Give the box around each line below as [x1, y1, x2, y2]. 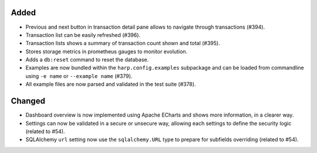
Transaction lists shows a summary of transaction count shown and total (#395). [25, 40, 220, 47]
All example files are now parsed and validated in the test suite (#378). [25, 81, 196, 88]
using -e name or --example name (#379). [25, 72, 133, 79]
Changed [11, 96, 45, 106]
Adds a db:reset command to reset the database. [25, 56, 149, 63]
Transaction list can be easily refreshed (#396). [25, 31, 141, 38]
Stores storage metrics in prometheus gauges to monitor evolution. [25, 47, 188, 55]
